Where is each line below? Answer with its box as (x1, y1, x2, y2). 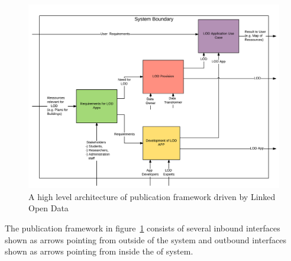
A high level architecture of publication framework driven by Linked (28, 190, 276, 202)
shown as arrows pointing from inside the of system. (5, 245, 193, 257)
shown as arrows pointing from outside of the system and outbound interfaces (5, 233, 286, 246)
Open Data (28, 202, 69, 214)
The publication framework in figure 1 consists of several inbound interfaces (5, 221, 280, 234)
